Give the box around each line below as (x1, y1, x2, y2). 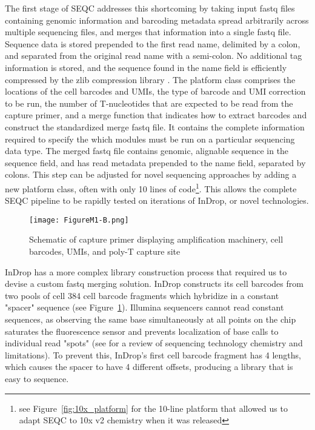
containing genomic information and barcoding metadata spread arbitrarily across (5, 13, 309, 26)
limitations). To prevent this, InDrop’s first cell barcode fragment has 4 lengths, (5, 348, 301, 361)
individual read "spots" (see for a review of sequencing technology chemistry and (5, 337, 303, 349)
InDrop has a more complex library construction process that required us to (5, 265, 287, 278)
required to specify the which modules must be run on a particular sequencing (5, 132, 295, 145)
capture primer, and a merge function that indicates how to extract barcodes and (5, 109, 307, 121)
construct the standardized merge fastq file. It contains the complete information (5, 120, 305, 133)
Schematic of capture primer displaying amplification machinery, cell (29, 233, 283, 246)
